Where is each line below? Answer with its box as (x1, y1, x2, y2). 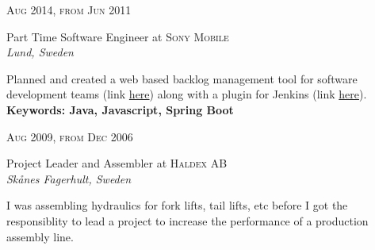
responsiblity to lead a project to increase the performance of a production (6, 212, 369, 229)
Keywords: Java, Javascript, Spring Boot (6, 101, 234, 117)
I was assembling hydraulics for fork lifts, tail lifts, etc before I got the (6, 197, 348, 213)
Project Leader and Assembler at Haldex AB (6, 155, 228, 171)
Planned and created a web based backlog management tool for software (6, 70, 358, 87)
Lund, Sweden (6, 44, 74, 60)
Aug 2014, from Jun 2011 (6, 2, 132, 17)
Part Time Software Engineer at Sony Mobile (6, 28, 229, 44)
